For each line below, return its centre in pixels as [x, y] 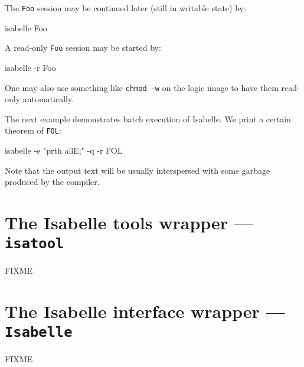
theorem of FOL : [33, 130]
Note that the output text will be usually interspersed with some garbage [138, 170]
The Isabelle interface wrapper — [145, 311]
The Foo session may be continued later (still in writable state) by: [125, 8]
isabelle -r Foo [30, 67]
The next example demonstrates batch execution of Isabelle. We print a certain [148, 118]
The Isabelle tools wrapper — [129, 222]
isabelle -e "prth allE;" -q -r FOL [64, 150]
